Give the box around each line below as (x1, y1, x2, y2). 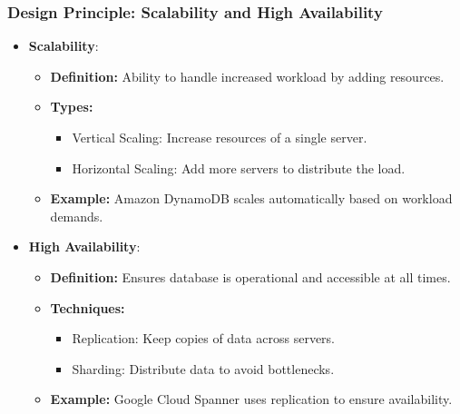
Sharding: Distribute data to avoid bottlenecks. (72, 359, 335, 378)
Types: (50, 97, 93, 116)
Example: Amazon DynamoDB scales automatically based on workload (50, 189, 453, 208)
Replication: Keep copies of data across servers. (72, 329, 335, 348)
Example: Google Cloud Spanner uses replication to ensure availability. (50, 389, 453, 409)
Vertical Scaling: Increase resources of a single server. (72, 128, 367, 146)
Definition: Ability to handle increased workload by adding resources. (50, 66, 445, 85)
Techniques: (50, 298, 125, 317)
